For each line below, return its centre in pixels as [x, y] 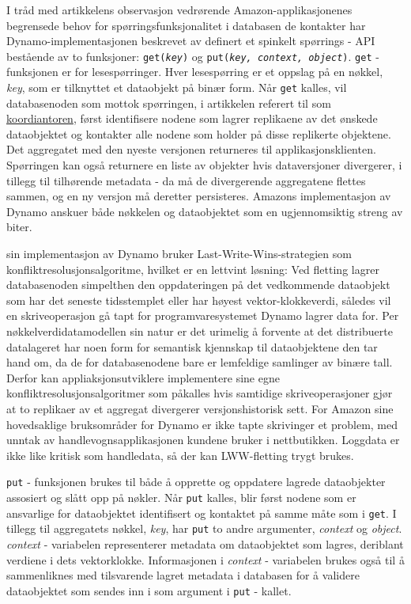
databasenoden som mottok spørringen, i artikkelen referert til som [169, 103]
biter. [19, 227]
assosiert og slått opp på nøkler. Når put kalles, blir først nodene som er [181, 497]
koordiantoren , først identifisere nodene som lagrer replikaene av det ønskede [192, 118]
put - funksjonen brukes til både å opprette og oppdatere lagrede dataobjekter [196, 482]
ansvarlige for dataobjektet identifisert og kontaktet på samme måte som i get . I [202, 513]
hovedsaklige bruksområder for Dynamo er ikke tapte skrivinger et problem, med [202, 424]
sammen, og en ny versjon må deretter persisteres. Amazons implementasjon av [199, 196]
